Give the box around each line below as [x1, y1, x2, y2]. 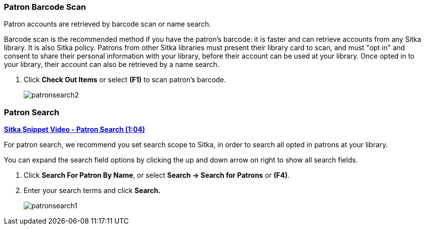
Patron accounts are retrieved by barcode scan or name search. [4, 20, 211, 29]
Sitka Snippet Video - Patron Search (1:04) [4, 125, 145, 134]
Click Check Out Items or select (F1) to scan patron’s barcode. [24, 75, 226, 84]
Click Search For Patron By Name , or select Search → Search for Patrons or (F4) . [24, 171, 290, 180]
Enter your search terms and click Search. [24, 186, 161, 195]
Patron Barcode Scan [4, 2, 86, 12]
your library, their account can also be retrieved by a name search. [4, 60, 219, 69]
